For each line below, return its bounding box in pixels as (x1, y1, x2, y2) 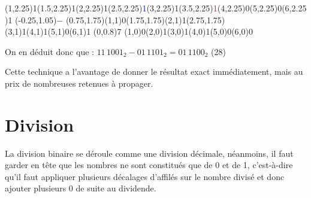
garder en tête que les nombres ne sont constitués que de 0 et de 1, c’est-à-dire (5, 159, 293, 171)
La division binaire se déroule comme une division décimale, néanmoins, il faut (5, 147, 294, 159)
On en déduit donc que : (5, 45, 94, 57)
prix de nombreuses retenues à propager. (5, 77, 153, 89)
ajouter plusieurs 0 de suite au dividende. (5, 182, 156, 194)
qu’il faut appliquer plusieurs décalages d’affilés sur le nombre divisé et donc (5, 170, 285, 182)
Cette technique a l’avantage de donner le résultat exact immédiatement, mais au (5, 65, 303, 78)
